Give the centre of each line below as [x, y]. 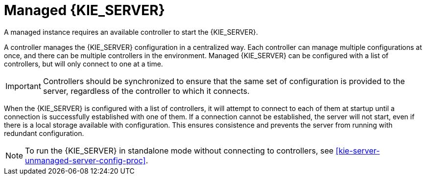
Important [23, 86]
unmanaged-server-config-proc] [85, 160]
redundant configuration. [44, 133]
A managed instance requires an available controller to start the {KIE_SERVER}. [131, 32]
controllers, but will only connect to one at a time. [83, 64]
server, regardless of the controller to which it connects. [146, 91]
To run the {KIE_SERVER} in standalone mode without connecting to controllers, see [179, 150]
